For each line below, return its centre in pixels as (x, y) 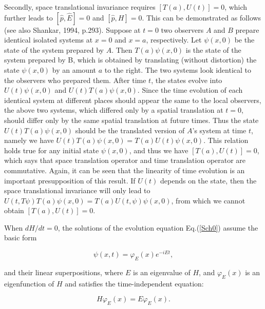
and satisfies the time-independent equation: (134, 283)
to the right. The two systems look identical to (178, 69)
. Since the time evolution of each (190, 90)
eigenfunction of (29, 283)
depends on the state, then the (209, 180)
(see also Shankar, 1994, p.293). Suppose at (72, 29)
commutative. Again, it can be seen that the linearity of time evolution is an (125, 170)
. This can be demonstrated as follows (202, 17)
